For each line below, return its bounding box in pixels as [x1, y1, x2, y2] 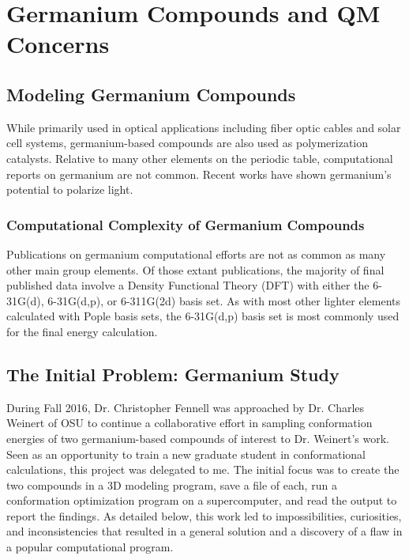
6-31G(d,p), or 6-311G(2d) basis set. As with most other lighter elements [47, 292, 401, 308]
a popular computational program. [6, 539, 174, 555]
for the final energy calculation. [6, 323, 158, 339]
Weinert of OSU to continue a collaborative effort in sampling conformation [6, 414, 373, 431]
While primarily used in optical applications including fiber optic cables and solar [6, 119, 401, 135]
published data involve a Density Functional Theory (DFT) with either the [6, 277, 370, 293]
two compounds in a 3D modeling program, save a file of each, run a [6, 476, 337, 493]
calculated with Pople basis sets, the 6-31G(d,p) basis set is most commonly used [6, 308, 400, 324]
